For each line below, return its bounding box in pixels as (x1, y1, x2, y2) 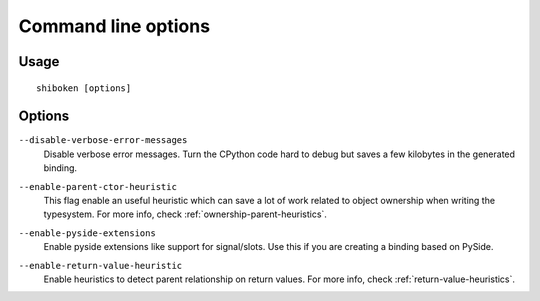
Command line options (18, 15, 210, 37)
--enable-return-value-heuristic (18, 260, 183, 271)
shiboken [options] (36, 82, 132, 94)
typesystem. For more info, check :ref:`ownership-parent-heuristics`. (43, 208, 327, 220)
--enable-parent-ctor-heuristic (18, 181, 177, 192)
